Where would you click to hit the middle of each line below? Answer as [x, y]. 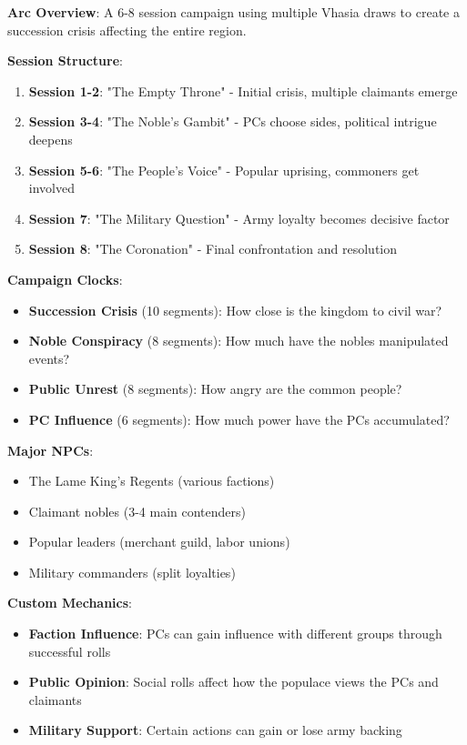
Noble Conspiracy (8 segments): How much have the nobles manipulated [239, 341]
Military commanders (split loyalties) [132, 572]
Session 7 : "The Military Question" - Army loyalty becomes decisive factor [239, 218]
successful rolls [70, 651]
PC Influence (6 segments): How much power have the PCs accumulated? [239, 419]
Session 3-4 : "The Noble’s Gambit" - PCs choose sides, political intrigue [233, 121]
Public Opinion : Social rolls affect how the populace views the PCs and [233, 682]
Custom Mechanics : [70, 603]
